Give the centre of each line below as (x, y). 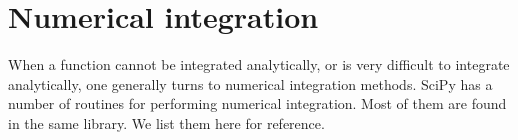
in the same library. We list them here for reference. (166, 122)
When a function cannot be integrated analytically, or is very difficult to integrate (259, 64)
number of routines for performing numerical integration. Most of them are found (257, 103)
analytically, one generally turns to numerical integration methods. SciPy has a (250, 83)
